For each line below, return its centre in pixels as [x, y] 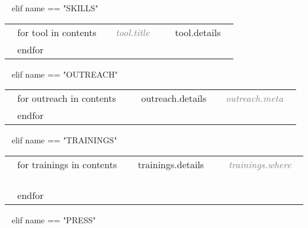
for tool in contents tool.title [84, 32]
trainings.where [260, 164]
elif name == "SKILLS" [55, 8]
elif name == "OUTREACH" [65, 74]
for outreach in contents [67, 98]
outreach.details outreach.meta [212, 98]
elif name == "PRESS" [54, 219]
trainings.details [171, 164]
